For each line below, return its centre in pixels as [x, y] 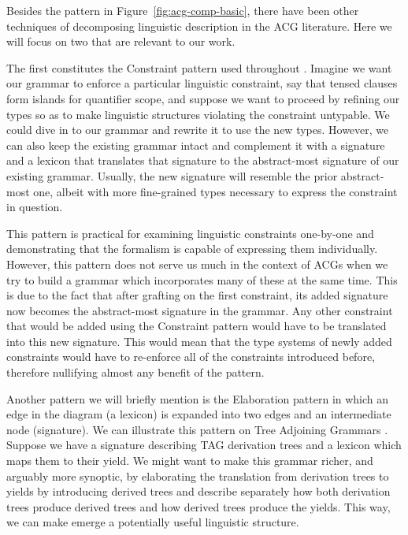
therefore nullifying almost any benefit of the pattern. [135, 372]
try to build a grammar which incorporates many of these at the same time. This [202, 279]
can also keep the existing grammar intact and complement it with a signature [196, 145]
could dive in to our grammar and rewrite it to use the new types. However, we [198, 130]
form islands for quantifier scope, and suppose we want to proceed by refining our [203, 98]
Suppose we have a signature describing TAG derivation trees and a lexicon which [204, 445]
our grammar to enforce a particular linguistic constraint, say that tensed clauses [202, 83]
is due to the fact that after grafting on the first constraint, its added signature [197, 295]
